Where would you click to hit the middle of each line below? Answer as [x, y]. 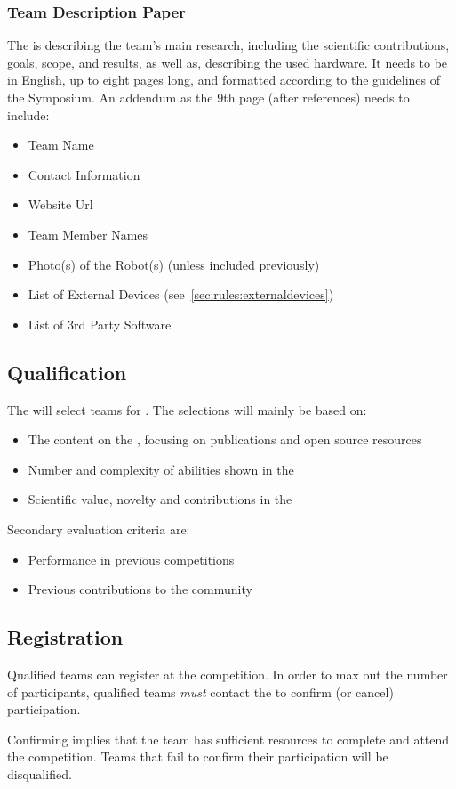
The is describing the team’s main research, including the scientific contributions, [228, 45]
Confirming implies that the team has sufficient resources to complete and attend [228, 739]
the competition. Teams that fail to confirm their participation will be [198, 756]
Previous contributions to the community [140, 589]
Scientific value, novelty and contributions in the [160, 499]
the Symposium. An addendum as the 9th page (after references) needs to [208, 97]
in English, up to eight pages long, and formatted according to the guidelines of [224, 80]
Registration [65, 637]
